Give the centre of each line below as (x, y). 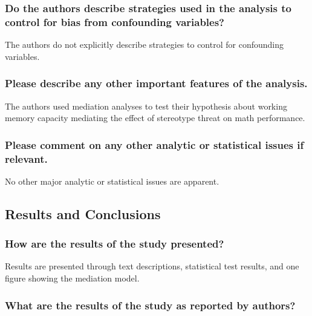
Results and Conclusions (83, 213)
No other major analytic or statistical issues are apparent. (112, 181)
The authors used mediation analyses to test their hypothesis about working (146, 106)
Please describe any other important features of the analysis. (156, 83)
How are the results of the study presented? (115, 244)
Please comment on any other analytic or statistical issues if (154, 144)
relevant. (26, 158)
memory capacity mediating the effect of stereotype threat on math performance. (155, 118)
